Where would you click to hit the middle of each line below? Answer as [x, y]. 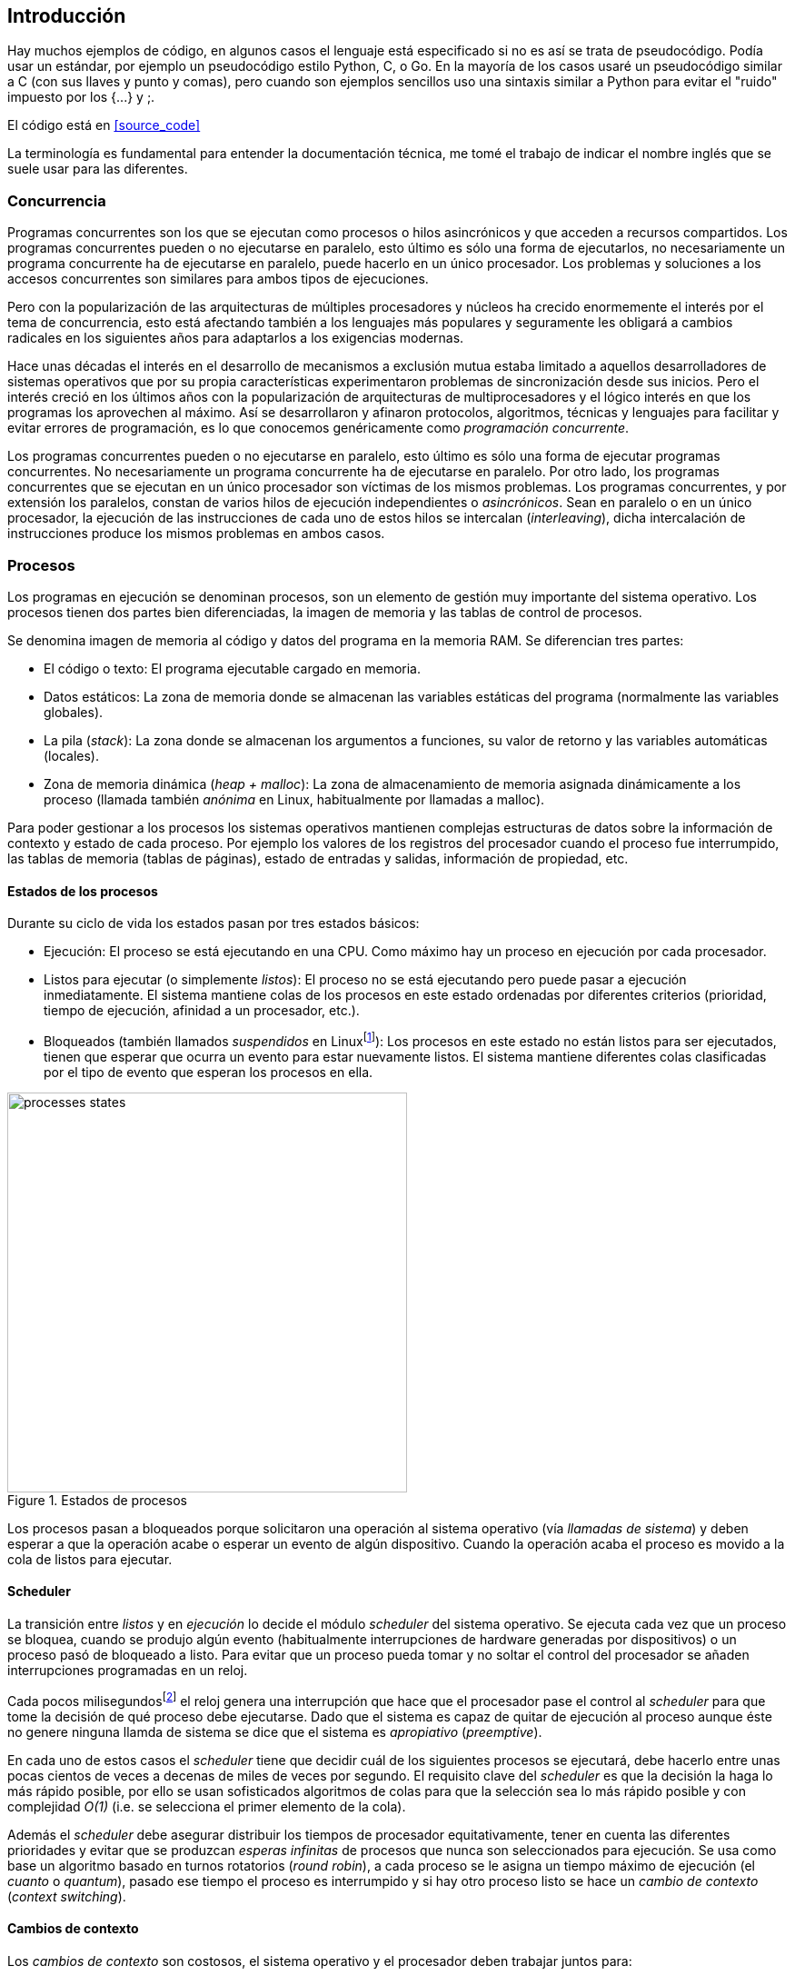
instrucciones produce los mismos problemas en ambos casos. [196, 534]
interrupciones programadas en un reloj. [128, 1671]
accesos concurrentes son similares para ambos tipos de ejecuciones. [218, 279]
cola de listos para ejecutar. [90, 1559]
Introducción [67, 16]
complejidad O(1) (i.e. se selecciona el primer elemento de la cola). [207, 1806]
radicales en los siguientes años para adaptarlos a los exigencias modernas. [236, 338]
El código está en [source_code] [104, 125]
